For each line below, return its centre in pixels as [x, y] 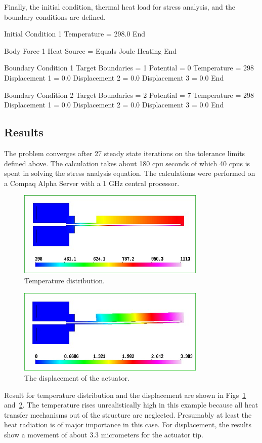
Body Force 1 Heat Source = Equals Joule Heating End [91, 50]
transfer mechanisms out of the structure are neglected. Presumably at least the [128, 414]
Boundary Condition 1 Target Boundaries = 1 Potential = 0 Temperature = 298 [129, 68]
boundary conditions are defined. [55, 16]
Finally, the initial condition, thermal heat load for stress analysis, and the [120, 7]
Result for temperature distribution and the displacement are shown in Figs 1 [125, 395]
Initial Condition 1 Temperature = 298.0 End [75, 34]
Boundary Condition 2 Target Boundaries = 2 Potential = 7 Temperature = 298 [129, 95]
